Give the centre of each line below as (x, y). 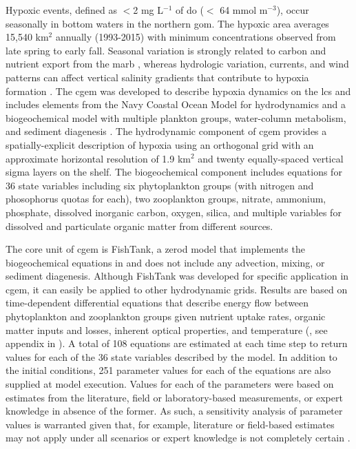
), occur (293, 10)
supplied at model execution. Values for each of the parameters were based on (170, 384)
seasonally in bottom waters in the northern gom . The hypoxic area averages (167, 23)
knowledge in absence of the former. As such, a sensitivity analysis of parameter (174, 411)
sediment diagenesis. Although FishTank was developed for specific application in (177, 276)
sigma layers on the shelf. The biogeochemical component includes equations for (174, 172)
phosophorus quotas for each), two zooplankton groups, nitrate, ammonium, (166, 199)
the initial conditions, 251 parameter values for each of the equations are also (168, 370)
